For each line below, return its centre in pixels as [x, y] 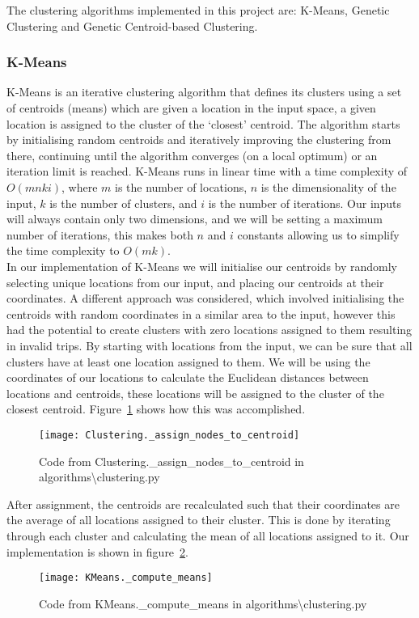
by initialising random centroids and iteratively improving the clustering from [199, 140]
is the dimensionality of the [328, 186]
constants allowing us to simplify [318, 234]
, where [80, 186]
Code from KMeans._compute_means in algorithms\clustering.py [203, 603]
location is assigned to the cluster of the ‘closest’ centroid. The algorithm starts [203, 123]
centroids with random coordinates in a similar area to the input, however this [201, 313]
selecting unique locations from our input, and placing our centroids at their [195, 282]
